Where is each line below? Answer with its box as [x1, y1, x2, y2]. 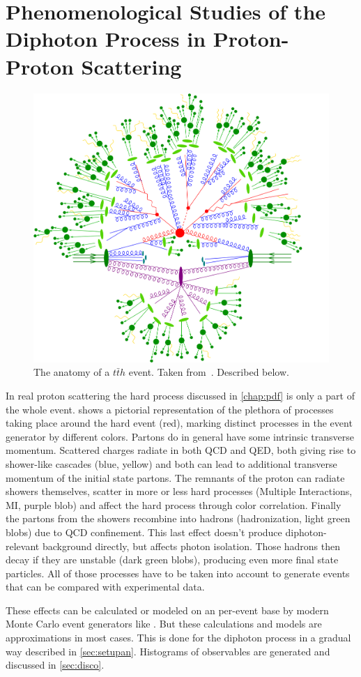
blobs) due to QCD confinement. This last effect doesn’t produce [6, 524, 282, 539]
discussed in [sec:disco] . [6, 657, 105, 672]
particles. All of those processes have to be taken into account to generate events [6, 565, 350, 580]
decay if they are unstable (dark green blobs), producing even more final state [6, 552, 339, 567]
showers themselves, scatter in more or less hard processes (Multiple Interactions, [6, 484, 353, 499]
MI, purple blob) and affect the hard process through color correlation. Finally [6, 497, 341, 512]
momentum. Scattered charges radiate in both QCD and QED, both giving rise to [6, 443, 356, 457]
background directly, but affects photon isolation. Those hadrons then [42, 538, 341, 553]
